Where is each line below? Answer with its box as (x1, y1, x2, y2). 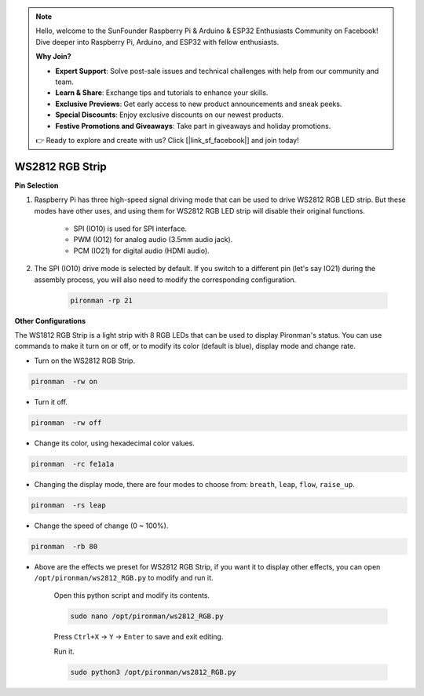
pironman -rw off (31, 418, 102, 427)
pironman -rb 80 (31, 542, 98, 551)
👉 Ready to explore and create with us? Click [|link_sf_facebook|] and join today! (35, 135, 299, 145)
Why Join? (35, 52, 71, 61)
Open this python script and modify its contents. (53, 591, 210, 600)
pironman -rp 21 (70, 295, 133, 305)
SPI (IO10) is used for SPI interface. (73, 224, 188, 233)
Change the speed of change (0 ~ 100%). (34, 521, 169, 530)
